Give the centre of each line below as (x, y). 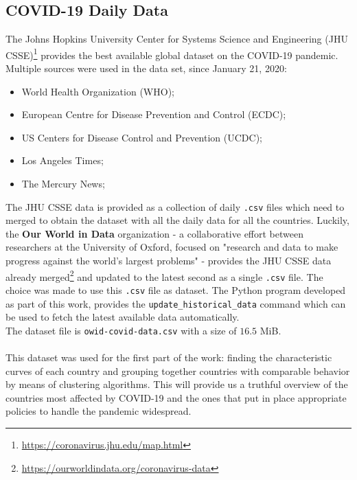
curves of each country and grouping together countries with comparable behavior (178, 370)
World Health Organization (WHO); (98, 91)
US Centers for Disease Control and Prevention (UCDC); (142, 137)
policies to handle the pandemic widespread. (99, 411)
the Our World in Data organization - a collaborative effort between (154, 233)
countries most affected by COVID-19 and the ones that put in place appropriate (176, 397)
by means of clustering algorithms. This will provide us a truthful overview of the (177, 384)
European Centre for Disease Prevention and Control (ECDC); (154, 114)
